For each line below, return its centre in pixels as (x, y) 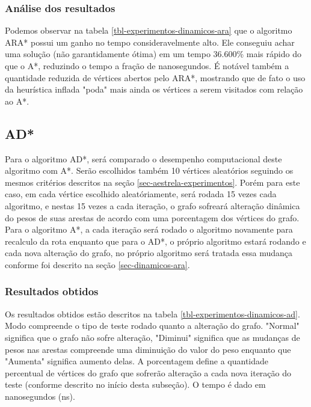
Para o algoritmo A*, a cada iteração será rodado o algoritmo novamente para (149, 229)
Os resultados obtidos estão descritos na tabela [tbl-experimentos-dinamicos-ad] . (152, 314)
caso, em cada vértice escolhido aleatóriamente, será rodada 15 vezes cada (141, 194)
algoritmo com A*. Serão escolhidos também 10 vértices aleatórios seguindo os (149, 170)
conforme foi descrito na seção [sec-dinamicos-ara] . (97, 264)
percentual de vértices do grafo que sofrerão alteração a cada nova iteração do (148, 372)
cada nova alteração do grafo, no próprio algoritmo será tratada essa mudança (149, 253)
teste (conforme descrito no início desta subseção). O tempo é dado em (135, 384)
